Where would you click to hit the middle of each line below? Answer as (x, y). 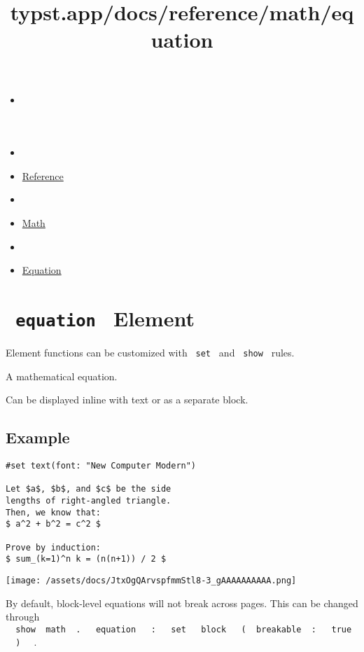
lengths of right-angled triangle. (89, 500)
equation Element (105, 318)
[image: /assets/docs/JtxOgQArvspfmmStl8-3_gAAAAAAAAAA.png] (151, 580)
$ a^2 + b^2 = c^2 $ (54, 524)
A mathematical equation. (62, 376)
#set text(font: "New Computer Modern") (101, 466)
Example (38, 437)
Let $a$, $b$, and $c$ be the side (89, 489)
